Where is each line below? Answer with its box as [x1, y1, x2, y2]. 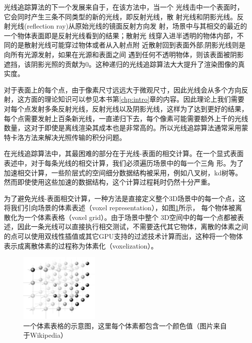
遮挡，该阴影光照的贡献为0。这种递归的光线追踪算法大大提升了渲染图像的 [4, 59, 238, 69]
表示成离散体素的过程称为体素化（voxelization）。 [4, 240, 158, 250]
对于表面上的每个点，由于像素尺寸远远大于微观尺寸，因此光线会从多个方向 [4, 84, 241, 94]
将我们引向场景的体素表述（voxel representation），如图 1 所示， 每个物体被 [4, 203, 236, 213]
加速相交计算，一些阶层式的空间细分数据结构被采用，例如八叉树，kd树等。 [4, 167, 242, 177]
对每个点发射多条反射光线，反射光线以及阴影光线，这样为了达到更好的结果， [4, 103, 248, 113]
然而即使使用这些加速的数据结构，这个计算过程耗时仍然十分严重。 [4, 177, 214, 187]
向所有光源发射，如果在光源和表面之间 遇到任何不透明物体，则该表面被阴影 [4, 49, 244, 59]
